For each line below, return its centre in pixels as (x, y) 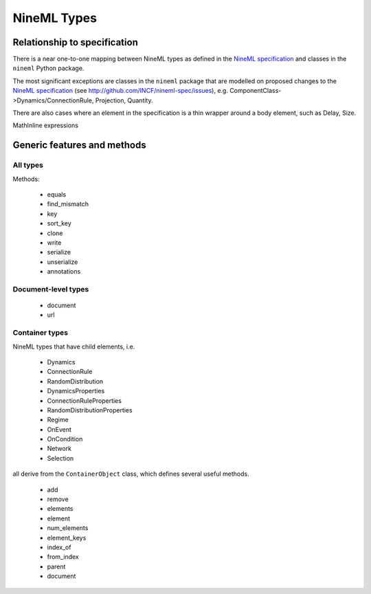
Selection (60, 458)
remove (58, 499)
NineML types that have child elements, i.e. (74, 346)
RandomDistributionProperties (90, 410)
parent (56, 566)
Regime (58, 420)
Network (59, 449)
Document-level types (51, 289)
